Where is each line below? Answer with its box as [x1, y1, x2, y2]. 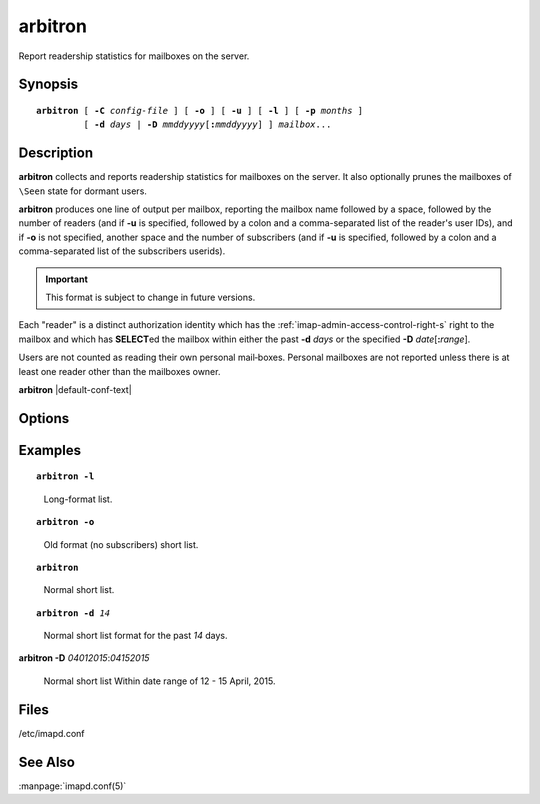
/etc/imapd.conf [18, 727, 85, 739]
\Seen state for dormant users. [18, 185, 147, 197]
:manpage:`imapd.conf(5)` [18, 780, 127, 792]
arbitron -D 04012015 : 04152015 [18, 652, 150, 664]
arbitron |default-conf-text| [18, 383, 132, 395]
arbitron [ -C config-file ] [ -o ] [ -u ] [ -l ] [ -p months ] [36, 105, 364, 116]
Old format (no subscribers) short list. [43, 538, 199, 550]
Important [45, 273, 89, 285]
